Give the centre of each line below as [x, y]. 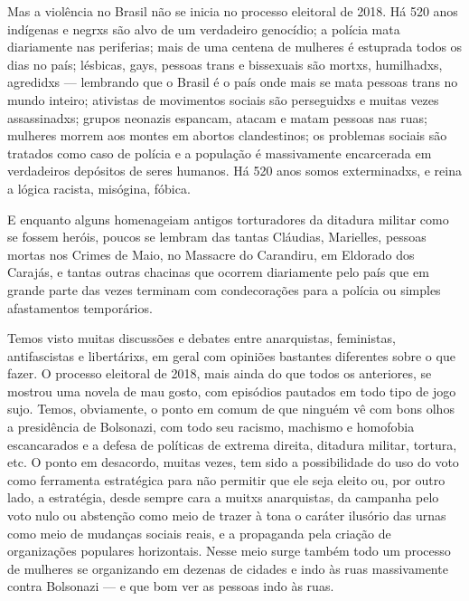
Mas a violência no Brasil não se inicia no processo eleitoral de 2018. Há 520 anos [233, 11]
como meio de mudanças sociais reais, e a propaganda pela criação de [199, 533]
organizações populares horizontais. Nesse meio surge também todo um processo [229, 551]
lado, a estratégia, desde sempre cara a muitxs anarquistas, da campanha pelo [223, 497]
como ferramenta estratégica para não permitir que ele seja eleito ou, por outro [226, 479]
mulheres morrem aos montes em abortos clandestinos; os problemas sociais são [227, 135]
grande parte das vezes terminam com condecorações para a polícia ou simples [224, 289]
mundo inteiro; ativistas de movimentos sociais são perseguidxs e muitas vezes [223, 99]
